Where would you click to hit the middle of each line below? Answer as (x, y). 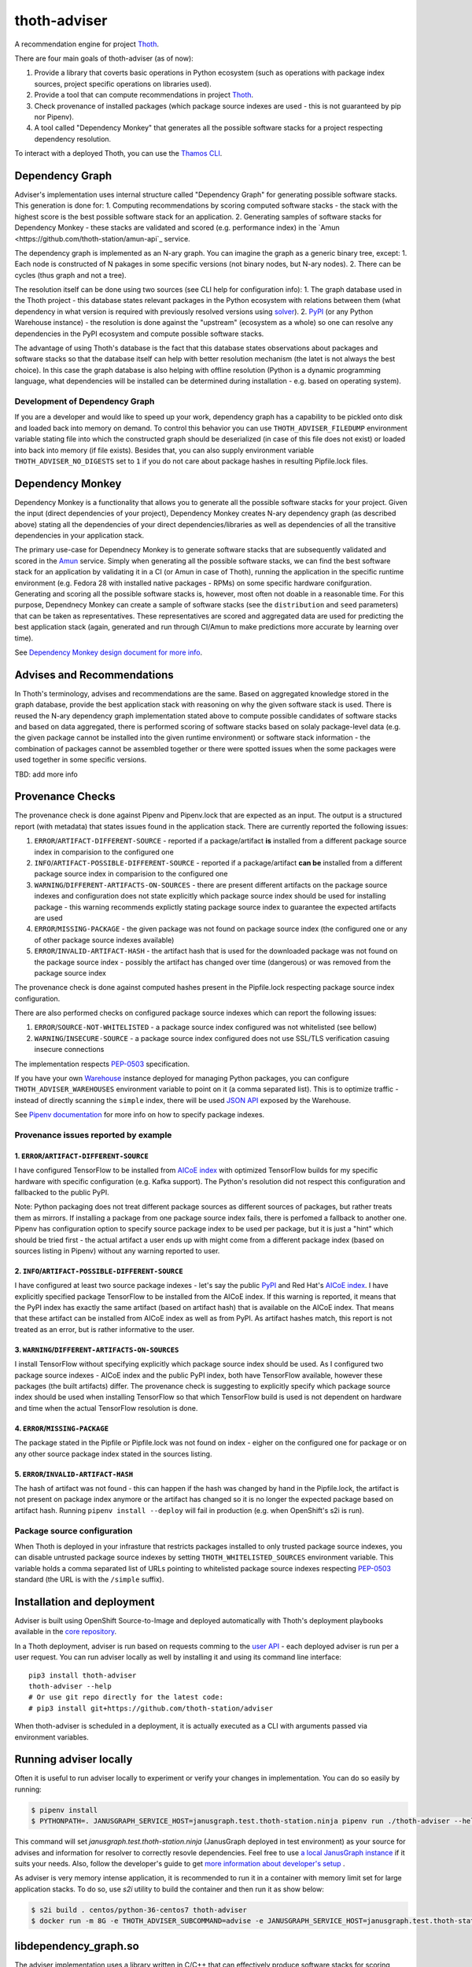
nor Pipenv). (54, 116)
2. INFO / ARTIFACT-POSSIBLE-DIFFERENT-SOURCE (99, 1271)
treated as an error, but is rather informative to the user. (105, 1329)
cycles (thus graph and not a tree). (70, 275)
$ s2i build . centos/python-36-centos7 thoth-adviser (139, 1910)
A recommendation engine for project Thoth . (87, 44)
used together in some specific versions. (81, 760)
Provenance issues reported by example (93, 1135)
